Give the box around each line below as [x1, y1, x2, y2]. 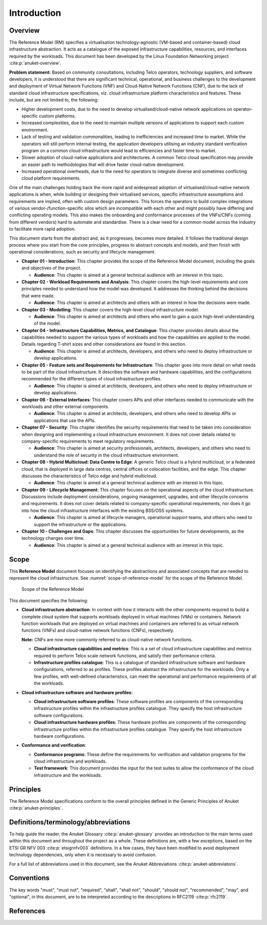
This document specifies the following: [9, 597, 89, 604]
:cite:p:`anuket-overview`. [9, 60, 62, 66]
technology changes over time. [21, 535, 85, 541]
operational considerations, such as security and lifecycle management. [9, 249, 156, 255]
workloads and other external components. [21, 404, 110, 410]
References [9, 907, 45, 915]
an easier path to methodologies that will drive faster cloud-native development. [21, 161, 185, 167]
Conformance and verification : [21, 742, 87, 748]
